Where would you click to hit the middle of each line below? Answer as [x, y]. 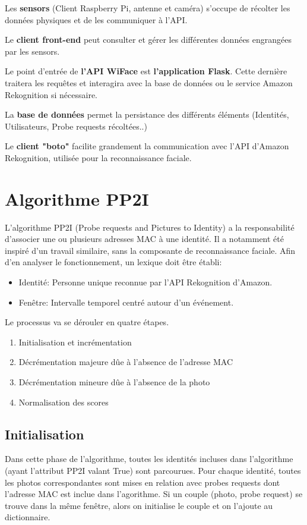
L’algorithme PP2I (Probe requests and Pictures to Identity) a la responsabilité [150, 227]
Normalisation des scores [64, 402]
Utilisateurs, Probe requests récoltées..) [76, 126]
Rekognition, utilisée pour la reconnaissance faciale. [98, 157]
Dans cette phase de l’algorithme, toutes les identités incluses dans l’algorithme [149, 459]
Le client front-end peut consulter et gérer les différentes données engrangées [148, 40]
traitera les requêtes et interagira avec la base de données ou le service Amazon [149, 82]
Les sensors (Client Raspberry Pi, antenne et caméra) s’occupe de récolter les [148, 8]
